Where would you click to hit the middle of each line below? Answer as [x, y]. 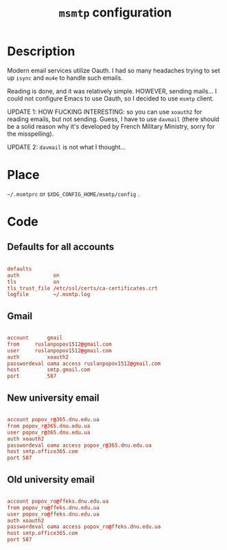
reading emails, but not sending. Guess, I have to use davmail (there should [113, 119]
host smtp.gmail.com [49, 370]
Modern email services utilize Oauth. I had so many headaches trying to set [114, 70]
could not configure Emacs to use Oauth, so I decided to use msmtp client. [110, 98]
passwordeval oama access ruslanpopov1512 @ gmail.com [84, 363]
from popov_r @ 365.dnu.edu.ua [49, 426]
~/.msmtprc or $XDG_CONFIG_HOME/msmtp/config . [73, 193]
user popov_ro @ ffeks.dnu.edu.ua [53, 514]
